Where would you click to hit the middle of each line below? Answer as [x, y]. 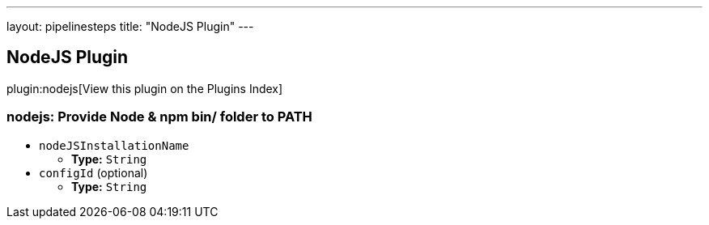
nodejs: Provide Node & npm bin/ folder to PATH [159, 117]
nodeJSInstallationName [114, 145]
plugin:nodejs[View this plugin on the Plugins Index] [145, 88]
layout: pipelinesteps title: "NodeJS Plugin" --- [130, 26]
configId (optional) [93, 172]
